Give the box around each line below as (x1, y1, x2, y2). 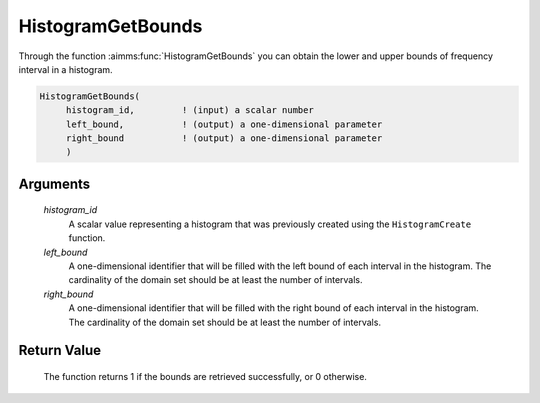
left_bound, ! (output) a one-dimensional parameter (65, 118, 383, 130)
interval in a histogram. (18, 63, 114, 75)
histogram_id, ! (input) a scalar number (65, 105, 314, 116)
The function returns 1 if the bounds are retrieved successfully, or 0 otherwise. (43, 371, 367, 383)
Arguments (18, 175, 91, 192)
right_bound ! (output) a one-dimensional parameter (65, 133, 383, 144)
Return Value (18, 342, 102, 359)
